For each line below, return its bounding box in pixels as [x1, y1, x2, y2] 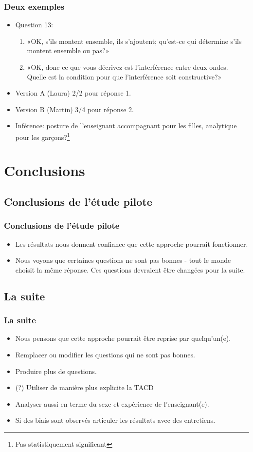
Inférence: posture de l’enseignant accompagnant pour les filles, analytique [15, 120, 237, 131]
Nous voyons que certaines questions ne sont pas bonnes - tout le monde [15, 255, 231, 265]
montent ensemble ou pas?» [27, 45, 109, 56]
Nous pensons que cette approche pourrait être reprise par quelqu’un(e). [15, 333, 231, 343]
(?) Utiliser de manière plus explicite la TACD [15, 382, 154, 393]
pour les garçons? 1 [15, 130, 70, 142]
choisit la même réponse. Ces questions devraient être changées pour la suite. [15, 264, 245, 275]
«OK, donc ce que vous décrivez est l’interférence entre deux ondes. [27, 62, 228, 72]
